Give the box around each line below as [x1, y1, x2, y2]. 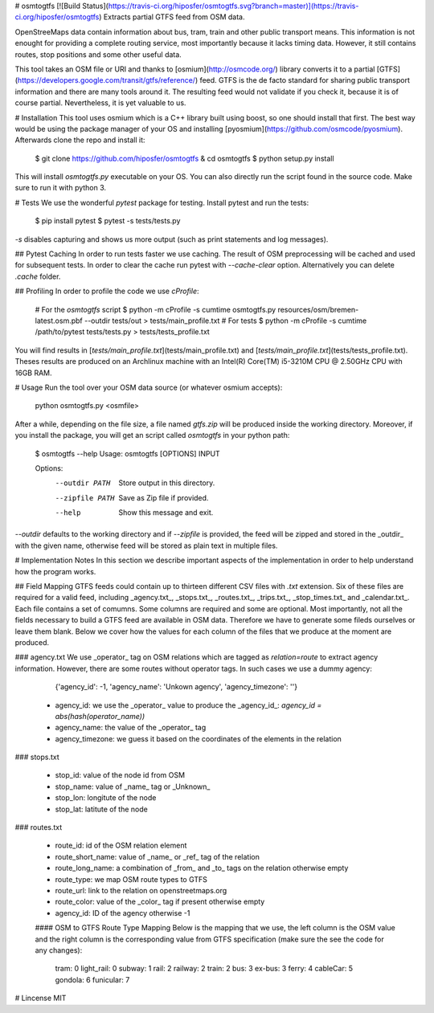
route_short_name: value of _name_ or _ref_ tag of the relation [55, 852, 260, 861]
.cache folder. [14, 272, 61, 281]
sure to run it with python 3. [14, 183, 107, 193]
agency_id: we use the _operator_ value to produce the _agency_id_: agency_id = [55, 700, 322, 710]
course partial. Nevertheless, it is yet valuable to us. [14, 98, 186, 108]
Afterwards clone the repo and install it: [14, 135, 145, 145]
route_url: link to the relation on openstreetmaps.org [55, 886, 227, 895]
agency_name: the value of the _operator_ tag [55, 723, 207, 733]
